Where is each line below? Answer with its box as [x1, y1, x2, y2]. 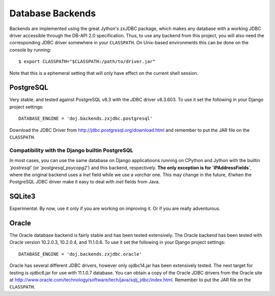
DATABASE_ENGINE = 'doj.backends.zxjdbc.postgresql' [18, 116, 153, 122]
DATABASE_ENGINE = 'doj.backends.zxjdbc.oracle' [18, 251, 142, 257]
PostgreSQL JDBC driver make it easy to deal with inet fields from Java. [9, 179, 160, 185]
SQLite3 [9, 192, 36, 201]
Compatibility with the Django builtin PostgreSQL [9, 147, 133, 154]
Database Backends [9, 8, 96, 19]
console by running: [9, 46, 51, 53]
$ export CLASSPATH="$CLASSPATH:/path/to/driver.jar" [18, 59, 155, 65]
